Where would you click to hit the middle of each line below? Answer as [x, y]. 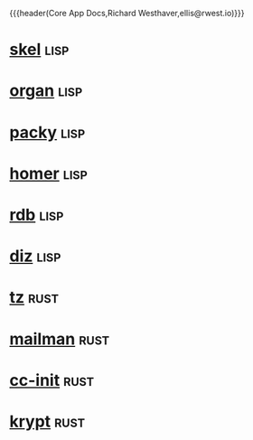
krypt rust [47, 421]
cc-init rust [52, 380]
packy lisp [47, 132]
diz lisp [35, 256]
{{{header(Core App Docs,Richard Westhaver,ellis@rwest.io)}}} [127, 13]
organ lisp [46, 91]
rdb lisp [37, 215]
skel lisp [39, 50]
